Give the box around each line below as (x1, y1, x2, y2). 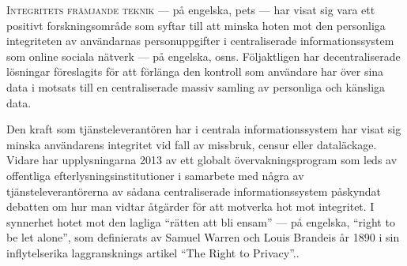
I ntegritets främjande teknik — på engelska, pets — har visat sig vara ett (6, 2, 375, 17)
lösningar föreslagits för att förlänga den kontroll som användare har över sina (6, 63, 384, 80)
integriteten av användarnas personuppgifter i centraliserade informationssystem (6, 32, 394, 49)
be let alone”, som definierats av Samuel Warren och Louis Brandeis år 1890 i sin (6, 229, 400, 245)
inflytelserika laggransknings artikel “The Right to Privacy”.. (6, 244, 300, 260)
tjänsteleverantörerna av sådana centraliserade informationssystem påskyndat (6, 182, 382, 199)
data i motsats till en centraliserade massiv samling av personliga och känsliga (6, 78, 386, 95)
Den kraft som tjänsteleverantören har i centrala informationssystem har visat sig (6, 121, 401, 137)
